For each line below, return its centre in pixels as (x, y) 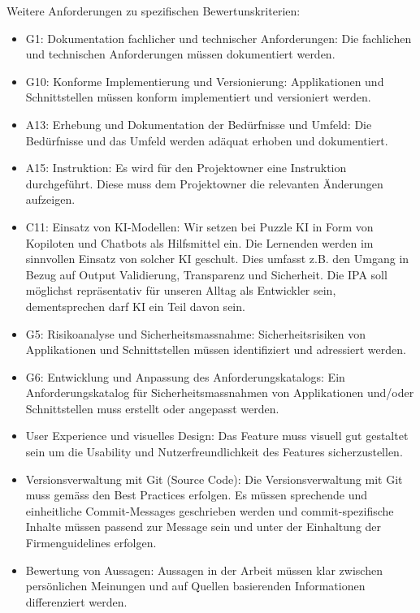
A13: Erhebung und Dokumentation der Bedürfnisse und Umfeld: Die (199, 124)
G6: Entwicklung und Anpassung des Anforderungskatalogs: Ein (185, 376)
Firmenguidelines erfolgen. (91, 543)
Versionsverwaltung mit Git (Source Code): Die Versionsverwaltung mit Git (214, 479)
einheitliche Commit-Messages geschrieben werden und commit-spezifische (210, 510)
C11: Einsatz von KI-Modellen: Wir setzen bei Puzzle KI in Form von (199, 226)
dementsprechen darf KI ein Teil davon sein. (135, 306)
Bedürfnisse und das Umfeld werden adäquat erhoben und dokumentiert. (207, 140)
